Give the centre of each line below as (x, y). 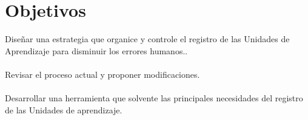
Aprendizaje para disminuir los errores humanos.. (96, 50)
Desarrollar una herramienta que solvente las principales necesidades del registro (154, 98)
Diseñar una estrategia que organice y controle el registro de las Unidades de (147, 39)
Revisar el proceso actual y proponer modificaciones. (102, 74)
